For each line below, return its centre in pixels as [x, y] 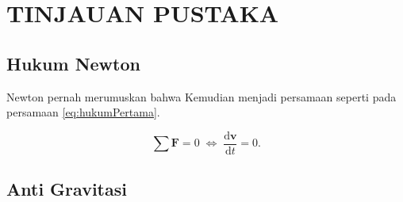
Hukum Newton [73, 63]
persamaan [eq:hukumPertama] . [83, 112]
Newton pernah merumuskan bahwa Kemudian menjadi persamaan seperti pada [201, 96]
